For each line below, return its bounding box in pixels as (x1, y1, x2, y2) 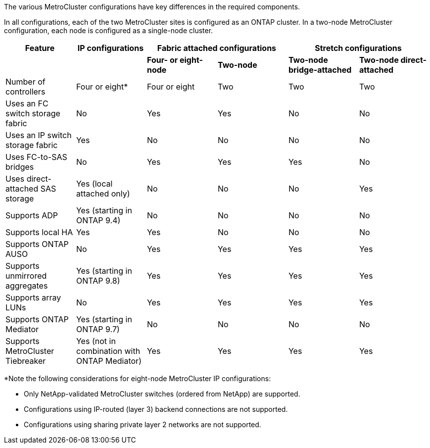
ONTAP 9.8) (76, 276, 120, 286)
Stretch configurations (315, 43, 402, 53)
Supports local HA (5, 227, 73, 237)
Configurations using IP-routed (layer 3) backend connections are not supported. (24, 405, 288, 413)
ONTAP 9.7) (76, 324, 120, 334)
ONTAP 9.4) (76, 215, 121, 225)
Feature (25, 43, 55, 53)
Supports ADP (5, 210, 58, 220)
